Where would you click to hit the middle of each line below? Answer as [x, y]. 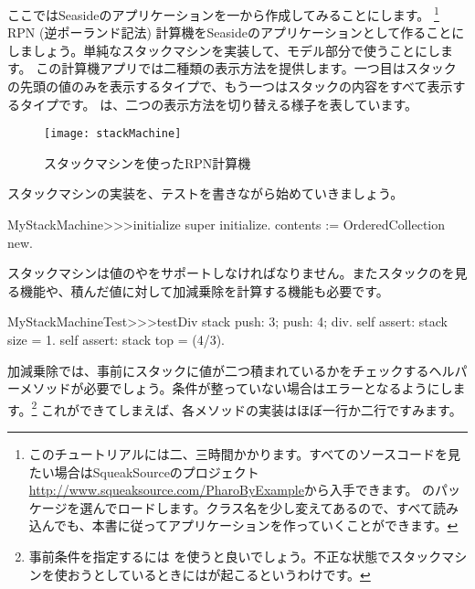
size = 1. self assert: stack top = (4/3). [116, 340]
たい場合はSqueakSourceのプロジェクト [144, 471]
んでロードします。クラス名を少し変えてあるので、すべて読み [275, 507]
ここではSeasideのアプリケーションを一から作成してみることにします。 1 [223, 13]
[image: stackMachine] [113, 134]
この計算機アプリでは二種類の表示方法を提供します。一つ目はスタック [246, 68]
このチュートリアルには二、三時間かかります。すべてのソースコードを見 [245, 454]
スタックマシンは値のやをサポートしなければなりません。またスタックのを [231, 273]
